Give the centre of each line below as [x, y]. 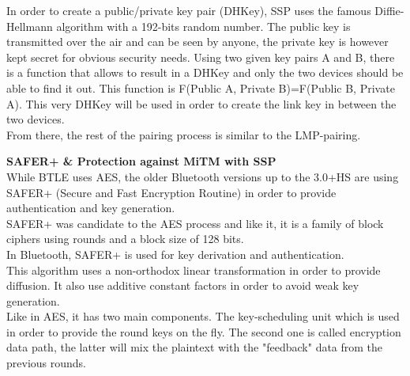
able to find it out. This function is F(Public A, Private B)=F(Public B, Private [201, 87]
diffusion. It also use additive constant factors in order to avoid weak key [183, 285]
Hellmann [30, 26]
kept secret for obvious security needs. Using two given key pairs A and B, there [201, 57]
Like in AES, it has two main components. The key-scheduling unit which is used [203, 316]
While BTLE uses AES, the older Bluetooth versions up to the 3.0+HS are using [203, 176]
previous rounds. [46, 363]
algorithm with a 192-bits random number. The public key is [203, 26]
